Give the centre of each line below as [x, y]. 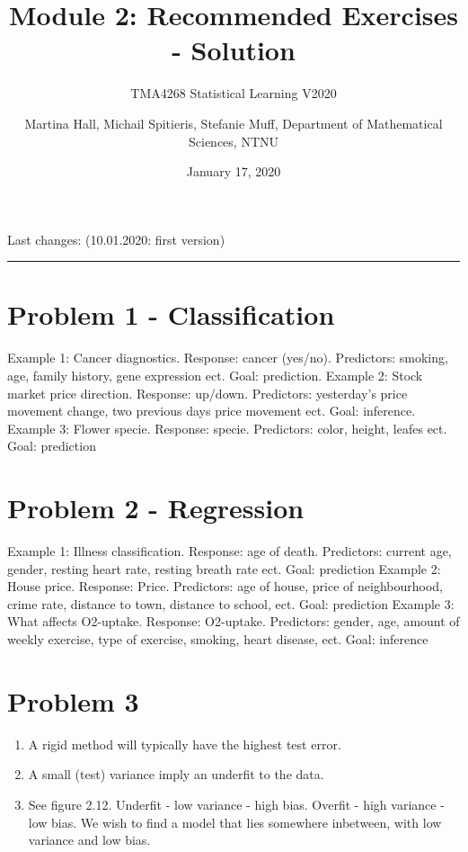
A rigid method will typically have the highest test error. [185, 744]
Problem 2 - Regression [156, 508]
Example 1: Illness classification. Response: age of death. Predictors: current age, [230, 551]
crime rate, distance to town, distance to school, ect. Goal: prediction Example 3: [231, 603]
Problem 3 [73, 700]
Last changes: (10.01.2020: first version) [116, 239]
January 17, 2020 [234, 171]
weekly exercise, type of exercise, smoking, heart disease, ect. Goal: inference [218, 639]
